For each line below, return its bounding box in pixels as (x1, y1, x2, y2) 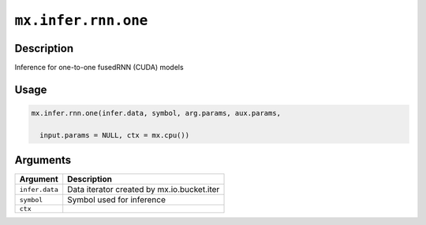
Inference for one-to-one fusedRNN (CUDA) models (14, 63, 185, 72)
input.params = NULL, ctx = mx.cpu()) (39, 131, 189, 139)
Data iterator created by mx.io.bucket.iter (67, 184, 220, 195)
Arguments (14, 153, 72, 167)
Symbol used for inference (67, 194, 166, 205)
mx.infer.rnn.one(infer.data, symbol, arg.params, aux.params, (31, 109, 282, 118)
